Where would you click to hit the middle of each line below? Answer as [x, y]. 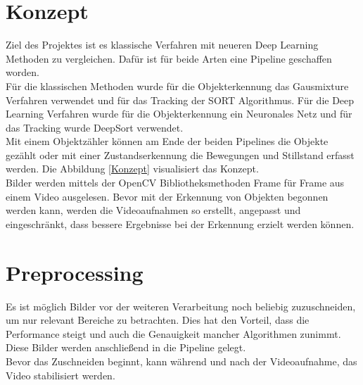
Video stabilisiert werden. [60, 375]
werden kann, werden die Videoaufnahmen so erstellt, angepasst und [153, 210]
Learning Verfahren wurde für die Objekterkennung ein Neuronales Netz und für [179, 114]
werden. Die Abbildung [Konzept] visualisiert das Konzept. [132, 169]
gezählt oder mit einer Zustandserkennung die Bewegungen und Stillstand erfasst [180, 154]
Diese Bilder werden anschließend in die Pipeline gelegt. [126, 347]
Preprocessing [75, 272]
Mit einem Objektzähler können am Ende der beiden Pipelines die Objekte [167, 141]
